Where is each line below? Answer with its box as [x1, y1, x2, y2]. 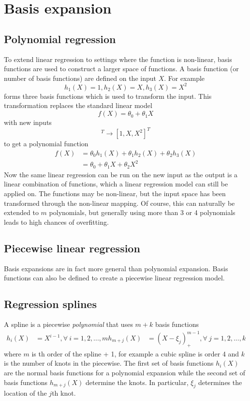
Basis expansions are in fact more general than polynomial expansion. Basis [4, 263, 228, 273]
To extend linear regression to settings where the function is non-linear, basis [4, 54, 232, 64]
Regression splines [4, 296, 97, 311]
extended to [4, 207, 39, 217]
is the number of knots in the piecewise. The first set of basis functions [4, 358, 214, 368]
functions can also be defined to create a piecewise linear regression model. [4, 273, 225, 283]
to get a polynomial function [4, 139, 88, 149]
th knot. [52, 388, 76, 398]
